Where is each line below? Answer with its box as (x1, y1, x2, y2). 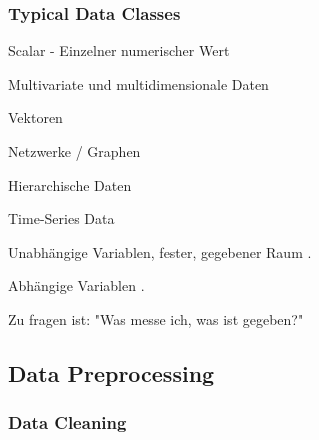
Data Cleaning (8, 410, 127, 435)
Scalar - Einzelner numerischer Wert (8, 40, 230, 61)
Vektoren (8, 107, 63, 128)
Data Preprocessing (8, 357, 215, 388)
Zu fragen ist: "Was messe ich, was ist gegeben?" (8, 308, 304, 329)
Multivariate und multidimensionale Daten (8, 73, 269, 94)
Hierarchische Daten (8, 174, 132, 195)
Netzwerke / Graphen (8, 141, 141, 161)
